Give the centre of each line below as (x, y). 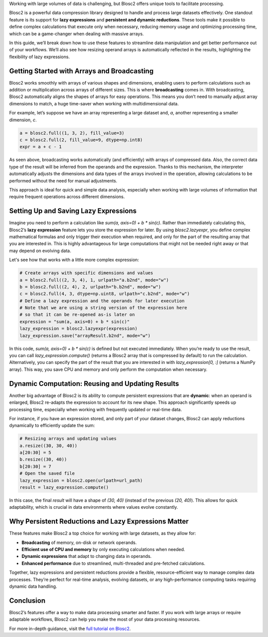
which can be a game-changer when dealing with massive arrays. (76, 34)
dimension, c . (23, 120)
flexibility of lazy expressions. (39, 57)
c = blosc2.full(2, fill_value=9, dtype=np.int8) (81, 140)
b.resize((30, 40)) (43, 459)
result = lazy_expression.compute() (64, 487)
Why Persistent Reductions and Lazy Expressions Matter (99, 521)
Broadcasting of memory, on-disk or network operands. (79, 543)
